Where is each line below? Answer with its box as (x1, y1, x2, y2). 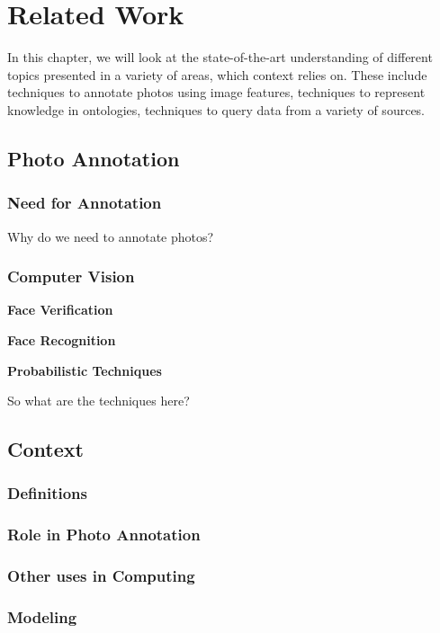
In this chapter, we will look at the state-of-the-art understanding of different (7, 48, 433, 67)
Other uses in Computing (7, 565, 195, 587)
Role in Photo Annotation (7, 523, 201, 546)
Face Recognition (7, 330, 116, 349)
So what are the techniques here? (7, 391, 190, 410)
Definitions (7, 482, 87, 504)
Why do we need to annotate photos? (7, 227, 214, 245)
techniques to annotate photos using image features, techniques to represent (7, 83, 426, 102)
